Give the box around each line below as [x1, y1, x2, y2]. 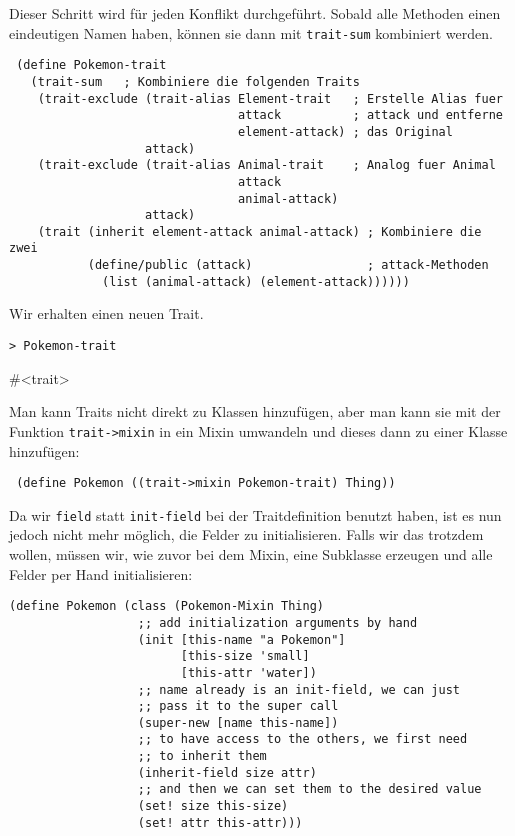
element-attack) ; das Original [238, 124, 453, 139]
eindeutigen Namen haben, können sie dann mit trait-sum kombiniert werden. [9, 22, 493, 43]
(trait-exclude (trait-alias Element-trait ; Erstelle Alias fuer [37, 91, 503, 106]
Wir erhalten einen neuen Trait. [9, 303, 204, 324]
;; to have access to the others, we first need [137, 732, 468, 747]
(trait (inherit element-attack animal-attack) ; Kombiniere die [37, 224, 482, 239]
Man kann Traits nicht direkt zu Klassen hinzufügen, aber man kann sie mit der [9, 401, 501, 422]
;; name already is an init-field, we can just [137, 682, 461, 697]
